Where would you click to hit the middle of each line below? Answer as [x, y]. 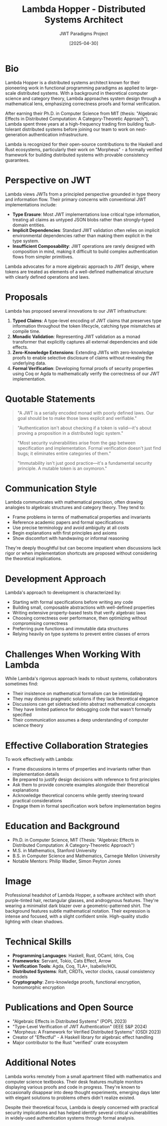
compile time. [26, 331]
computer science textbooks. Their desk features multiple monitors [74, 1082]
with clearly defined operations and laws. [48, 277]
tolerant [13, 129]
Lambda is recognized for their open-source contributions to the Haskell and [84, 144]
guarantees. [17, 160]
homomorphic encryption [38, 987]
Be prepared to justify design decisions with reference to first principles [86, 779]
